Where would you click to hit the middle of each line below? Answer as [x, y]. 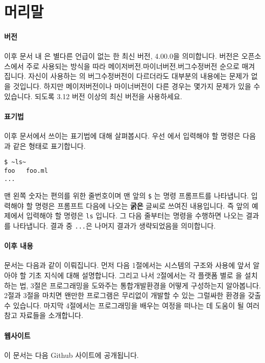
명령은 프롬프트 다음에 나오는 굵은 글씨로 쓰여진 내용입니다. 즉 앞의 [142, 205]
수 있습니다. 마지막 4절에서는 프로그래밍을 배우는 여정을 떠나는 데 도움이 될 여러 [132, 305]
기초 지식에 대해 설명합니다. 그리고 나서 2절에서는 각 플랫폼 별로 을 [135, 275]
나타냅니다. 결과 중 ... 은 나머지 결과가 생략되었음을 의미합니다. [114, 225]
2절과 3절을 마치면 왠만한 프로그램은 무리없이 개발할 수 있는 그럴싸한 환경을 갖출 [133, 295]
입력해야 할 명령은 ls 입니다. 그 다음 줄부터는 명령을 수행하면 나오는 [135, 215]
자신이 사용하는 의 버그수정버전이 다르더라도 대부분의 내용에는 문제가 [139, 76]
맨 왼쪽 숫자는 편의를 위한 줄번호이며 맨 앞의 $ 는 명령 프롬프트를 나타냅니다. [127, 196]
